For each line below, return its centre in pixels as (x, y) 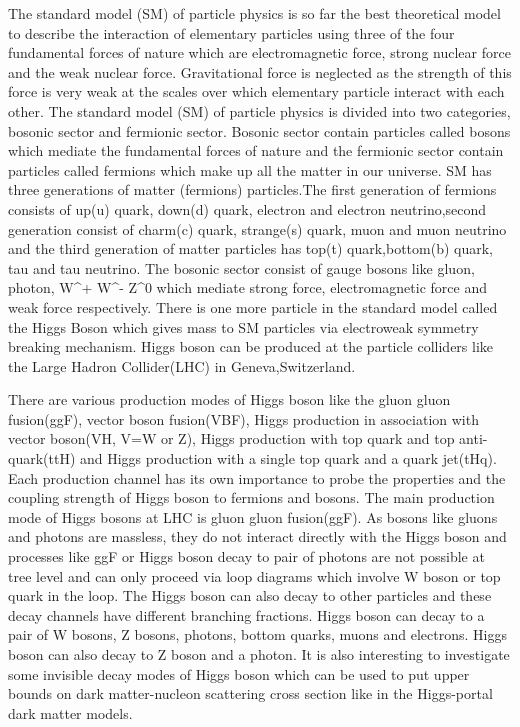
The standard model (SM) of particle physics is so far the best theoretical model (254, 13)
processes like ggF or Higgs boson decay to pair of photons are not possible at (246, 556)
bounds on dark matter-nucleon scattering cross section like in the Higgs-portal (250, 693)
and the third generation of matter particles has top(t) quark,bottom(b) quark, (251, 248)
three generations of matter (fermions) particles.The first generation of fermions (252, 189)
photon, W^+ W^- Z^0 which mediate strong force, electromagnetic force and (247, 287)
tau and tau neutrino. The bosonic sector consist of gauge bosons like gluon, (241, 267)
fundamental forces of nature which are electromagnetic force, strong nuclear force (259, 52)
